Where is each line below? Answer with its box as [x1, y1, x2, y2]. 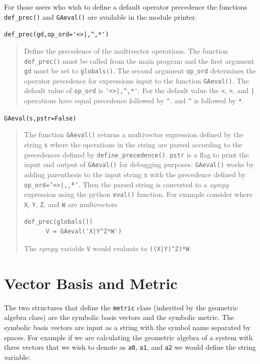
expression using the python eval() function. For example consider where [24, 189, 253, 199]
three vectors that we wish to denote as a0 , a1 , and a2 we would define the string [4, 342, 256, 352]
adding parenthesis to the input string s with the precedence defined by [24, 169, 246, 180]
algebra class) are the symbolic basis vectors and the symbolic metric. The [4, 312, 234, 322]
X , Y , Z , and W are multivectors [24, 199, 118, 210]
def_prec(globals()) [24, 218, 93, 225]
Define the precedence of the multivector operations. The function [24, 45, 228, 56]
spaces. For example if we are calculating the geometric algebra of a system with [4, 332, 253, 342]
